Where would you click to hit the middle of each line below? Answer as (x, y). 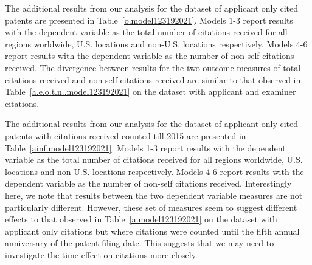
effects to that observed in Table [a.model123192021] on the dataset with (141, 219)
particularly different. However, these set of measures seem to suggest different (151, 207)
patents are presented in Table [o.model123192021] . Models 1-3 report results (149, 20)
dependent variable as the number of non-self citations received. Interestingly (148, 183)
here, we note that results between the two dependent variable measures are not (154, 195)
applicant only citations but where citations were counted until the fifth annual (152, 231)
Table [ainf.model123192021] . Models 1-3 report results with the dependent (145, 147)
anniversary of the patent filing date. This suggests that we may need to (140, 243)
